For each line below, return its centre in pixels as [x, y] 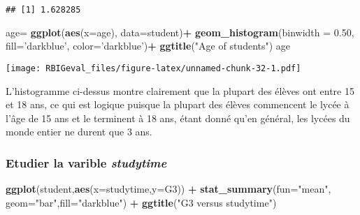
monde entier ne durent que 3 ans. [79, 132]
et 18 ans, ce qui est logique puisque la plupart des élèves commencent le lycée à [178, 104]
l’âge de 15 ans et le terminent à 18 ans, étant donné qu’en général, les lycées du [178, 118]
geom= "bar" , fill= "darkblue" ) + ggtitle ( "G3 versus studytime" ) [141, 202]
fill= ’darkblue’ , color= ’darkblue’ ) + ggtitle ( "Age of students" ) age [148, 46]
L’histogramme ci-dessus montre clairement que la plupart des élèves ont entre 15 [180, 90]
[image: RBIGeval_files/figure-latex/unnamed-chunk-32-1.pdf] [153, 68]
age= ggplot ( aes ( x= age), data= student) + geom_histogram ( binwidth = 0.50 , [180, 32]
